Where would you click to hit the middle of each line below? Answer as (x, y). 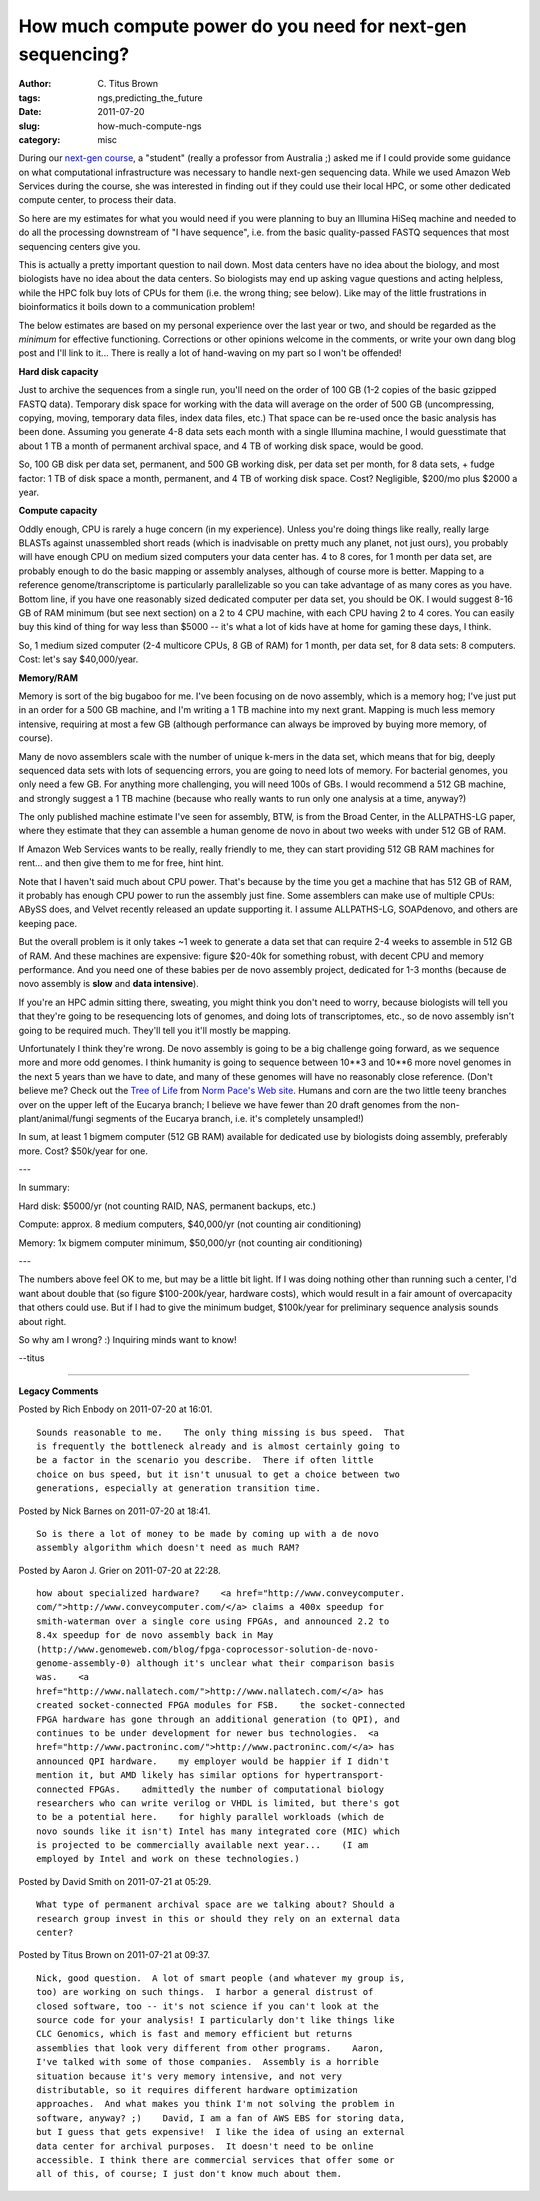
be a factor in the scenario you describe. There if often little (205, 1460)
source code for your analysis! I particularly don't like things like (215, 2020)
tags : (29, 97)
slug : (29, 126)
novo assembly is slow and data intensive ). (108, 984)
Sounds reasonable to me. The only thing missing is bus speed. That (221, 1432)
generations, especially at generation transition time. (179, 1488)
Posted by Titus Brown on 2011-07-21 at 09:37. (114, 1955)
